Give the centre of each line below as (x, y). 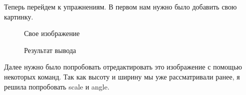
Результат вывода (50, 50)
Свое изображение (52, 33)
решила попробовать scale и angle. (57, 86)
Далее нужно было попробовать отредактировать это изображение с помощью (123, 67)
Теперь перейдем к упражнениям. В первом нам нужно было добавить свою (120, 6)
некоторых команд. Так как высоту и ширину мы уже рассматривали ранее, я (122, 76)
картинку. (19, 16)
